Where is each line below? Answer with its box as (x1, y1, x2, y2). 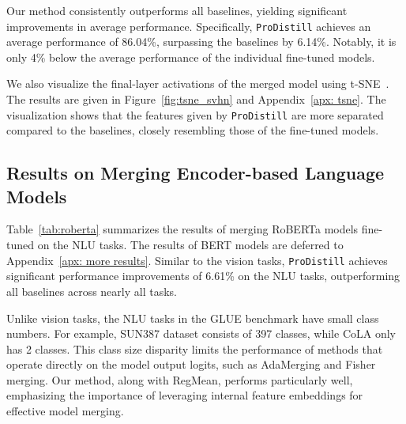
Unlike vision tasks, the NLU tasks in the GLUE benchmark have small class (6, 309, 379, 326)
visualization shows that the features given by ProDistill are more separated (6, 106, 384, 123)
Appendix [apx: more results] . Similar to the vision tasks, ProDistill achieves (6, 252, 388, 268)
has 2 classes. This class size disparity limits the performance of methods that (6, 340, 383, 357)
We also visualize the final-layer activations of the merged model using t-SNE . (6, 75, 389, 92)
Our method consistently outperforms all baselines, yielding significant (6, 2, 348, 18)
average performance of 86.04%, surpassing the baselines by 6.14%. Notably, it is (6, 33, 397, 50)
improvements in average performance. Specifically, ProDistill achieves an (6, 17, 371, 34)
